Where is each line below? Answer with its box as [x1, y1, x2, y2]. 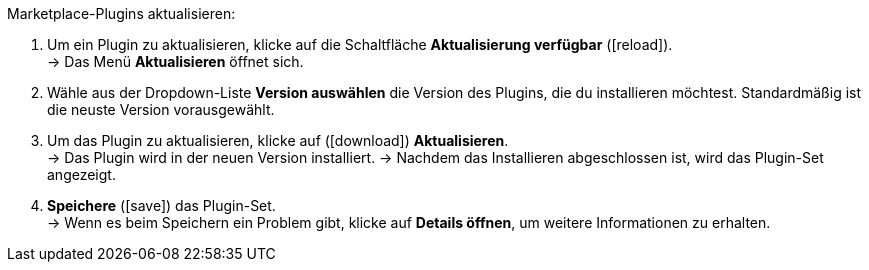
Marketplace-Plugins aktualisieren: [7, 5, 236, 22]
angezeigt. [47, 166, 116, 183]
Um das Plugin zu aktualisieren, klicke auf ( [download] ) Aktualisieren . [47, 132, 509, 149]
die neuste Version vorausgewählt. [47, 101, 275, 118]
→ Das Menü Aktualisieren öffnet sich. [47, 53, 304, 70]
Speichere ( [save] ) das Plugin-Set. [47, 197, 276, 214]
